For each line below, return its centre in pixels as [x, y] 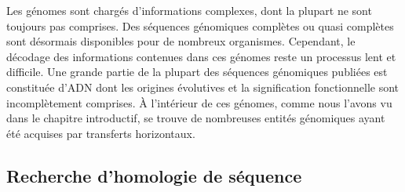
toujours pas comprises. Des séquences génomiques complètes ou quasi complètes [200, 25]
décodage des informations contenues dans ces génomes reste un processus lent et [201, 56]
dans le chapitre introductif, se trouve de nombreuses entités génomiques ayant [196, 118]
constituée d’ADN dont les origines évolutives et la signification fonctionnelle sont [203, 87]
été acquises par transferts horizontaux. [101, 133]
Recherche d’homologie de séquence [154, 175]
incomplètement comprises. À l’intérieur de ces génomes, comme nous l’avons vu [199, 102]
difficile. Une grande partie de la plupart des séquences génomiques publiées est [197, 72]
